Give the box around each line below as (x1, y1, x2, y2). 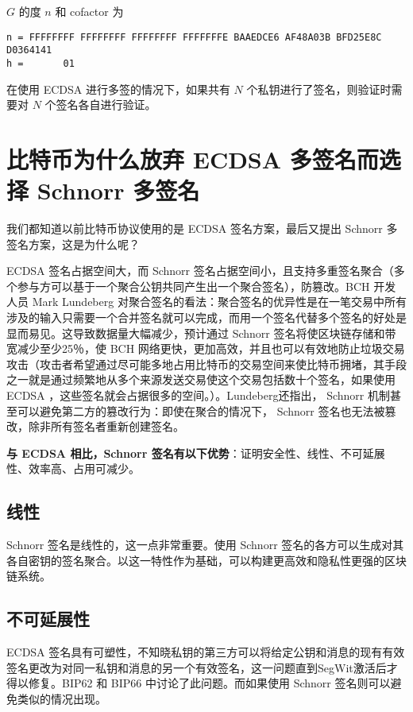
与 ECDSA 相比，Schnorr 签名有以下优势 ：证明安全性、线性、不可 (6, 444, 363, 461)
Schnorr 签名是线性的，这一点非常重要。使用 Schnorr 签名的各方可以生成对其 (6, 536, 404, 553)
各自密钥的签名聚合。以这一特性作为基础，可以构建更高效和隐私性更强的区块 (6, 551, 407, 568)
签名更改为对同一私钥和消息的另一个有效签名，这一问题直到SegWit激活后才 (6, 659, 398, 675)
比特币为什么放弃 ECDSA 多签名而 (6, 142, 379, 175)
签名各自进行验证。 (56, 96, 156, 113)
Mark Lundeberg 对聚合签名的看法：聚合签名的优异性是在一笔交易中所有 (32, 293, 407, 310)
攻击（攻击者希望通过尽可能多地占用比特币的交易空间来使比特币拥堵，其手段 (6, 355, 407, 372)
